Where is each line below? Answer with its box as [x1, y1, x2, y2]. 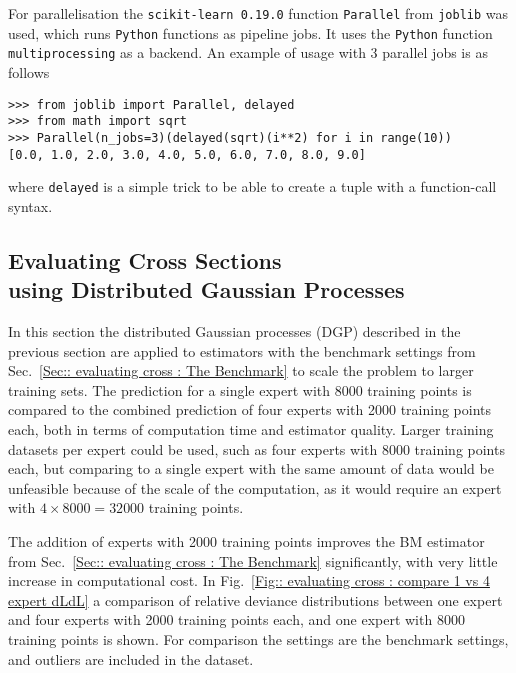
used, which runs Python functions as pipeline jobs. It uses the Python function [8, 22, 493, 43]
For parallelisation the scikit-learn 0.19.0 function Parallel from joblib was [8, 3, 509, 23]
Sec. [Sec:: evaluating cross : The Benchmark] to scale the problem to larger [8, 360, 474, 381]
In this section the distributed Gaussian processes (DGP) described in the [8, 321, 461, 342]
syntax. [8, 195, 53, 216]
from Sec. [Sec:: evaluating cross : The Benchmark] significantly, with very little [8, 550, 498, 571]
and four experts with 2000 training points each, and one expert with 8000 [8, 609, 465, 630]
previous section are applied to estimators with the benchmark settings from [8, 340, 476, 361]
